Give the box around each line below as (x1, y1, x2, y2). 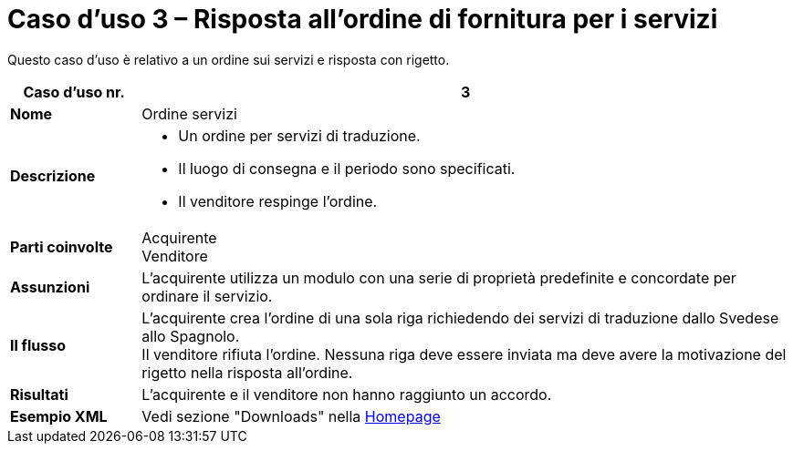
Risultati (10, 384, 68, 404)
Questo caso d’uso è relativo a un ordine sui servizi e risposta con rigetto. (7, 51, 450, 67)
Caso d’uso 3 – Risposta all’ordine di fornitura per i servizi (7, 4, 718, 35)
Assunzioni (10, 277, 90, 296)
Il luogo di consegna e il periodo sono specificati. (178, 159, 516, 178)
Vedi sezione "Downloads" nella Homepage (141, 406, 441, 425)
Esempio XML (10, 406, 108, 425)
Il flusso (10, 335, 67, 354)
